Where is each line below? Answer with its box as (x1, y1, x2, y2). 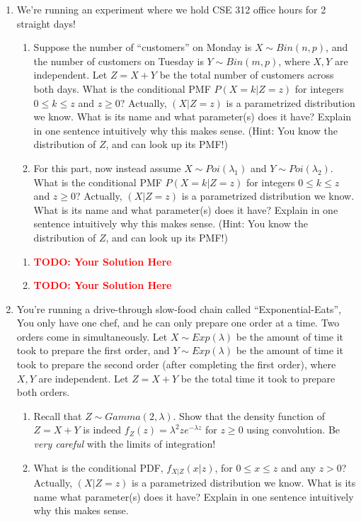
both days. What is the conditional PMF (33, 81, 211, 96)
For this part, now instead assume (33, 160, 181, 175)
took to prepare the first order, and (16, 343, 170, 358)
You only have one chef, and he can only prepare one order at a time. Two (16, 315, 340, 330)
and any (280, 460, 316, 475)
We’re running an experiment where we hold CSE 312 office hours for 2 (16, 2, 326, 16)
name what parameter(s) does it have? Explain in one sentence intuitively (33, 489, 354, 504)
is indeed (83, 422, 122, 437)
